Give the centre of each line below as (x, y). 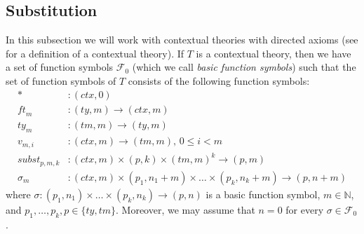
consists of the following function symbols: (219, 80)
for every (305, 209)
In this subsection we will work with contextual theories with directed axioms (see (182, 40)
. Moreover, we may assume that (186, 209)
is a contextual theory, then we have (274, 53)
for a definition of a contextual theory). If (95, 53)
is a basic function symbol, (263, 194)
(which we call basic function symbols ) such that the (244, 67)
